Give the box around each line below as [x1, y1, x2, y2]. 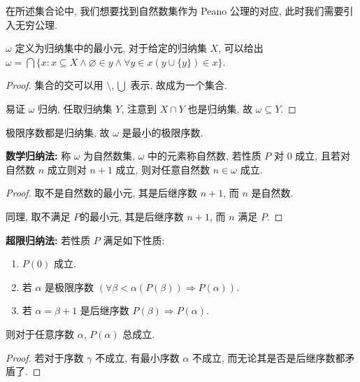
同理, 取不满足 [6, 208, 71, 223]
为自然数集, [83, 148, 136, 163]
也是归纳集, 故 [187, 101, 253, 115]
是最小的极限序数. [122, 125, 203, 139]
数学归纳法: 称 [6, 148, 71, 163]
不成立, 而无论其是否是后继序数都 [192, 350, 345, 365]
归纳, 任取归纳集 [38, 101, 113, 115]
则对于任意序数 [6, 326, 74, 341]
